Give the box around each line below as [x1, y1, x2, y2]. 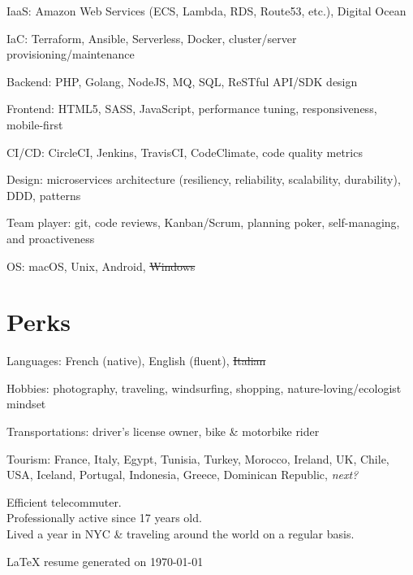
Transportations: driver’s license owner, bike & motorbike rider [6, 423, 320, 440]
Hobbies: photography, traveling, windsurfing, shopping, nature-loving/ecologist [6, 379, 402, 396]
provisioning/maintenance [6, 46, 135, 63]
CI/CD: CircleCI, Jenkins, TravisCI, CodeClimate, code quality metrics [6, 143, 363, 160]
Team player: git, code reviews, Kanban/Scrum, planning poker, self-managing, [6, 214, 400, 231]
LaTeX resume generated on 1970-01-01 [6, 552, 204, 569]
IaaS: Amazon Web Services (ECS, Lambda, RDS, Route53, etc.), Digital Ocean [6, 2, 407, 19]
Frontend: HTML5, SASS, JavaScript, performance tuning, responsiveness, [6, 100, 377, 117]
